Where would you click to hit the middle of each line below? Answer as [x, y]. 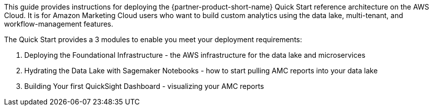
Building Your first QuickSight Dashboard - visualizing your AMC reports [144, 86]
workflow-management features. [59, 24]
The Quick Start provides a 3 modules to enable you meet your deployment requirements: [153, 39]
